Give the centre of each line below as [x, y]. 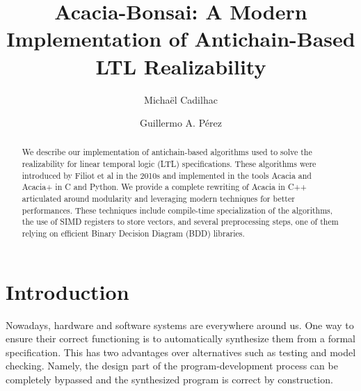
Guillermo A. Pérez [181, 123]
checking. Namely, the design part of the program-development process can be [172, 366]
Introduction [67, 291]
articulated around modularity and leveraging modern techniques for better [158, 199]
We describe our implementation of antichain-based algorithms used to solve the [167, 152]
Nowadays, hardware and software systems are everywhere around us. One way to [180, 325]
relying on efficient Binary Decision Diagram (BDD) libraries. [133, 233]
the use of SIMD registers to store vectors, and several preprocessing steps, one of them [180, 222]
